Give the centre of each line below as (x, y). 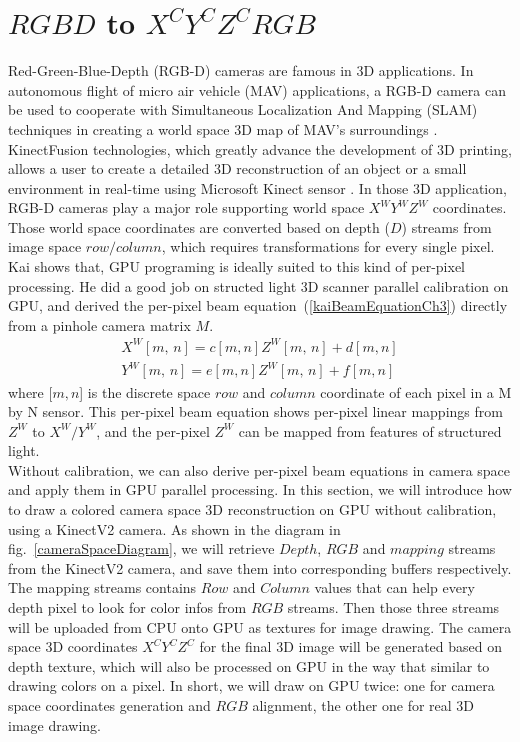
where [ (30, 391)
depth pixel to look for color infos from (127, 607)
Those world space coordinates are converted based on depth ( (199, 226)
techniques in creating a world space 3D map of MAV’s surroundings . (223, 128)
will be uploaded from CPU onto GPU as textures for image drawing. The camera (260, 626)
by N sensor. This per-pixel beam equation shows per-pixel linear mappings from (255, 411)
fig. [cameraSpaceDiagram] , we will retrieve (141, 548)
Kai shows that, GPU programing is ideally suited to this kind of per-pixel (237, 266)
